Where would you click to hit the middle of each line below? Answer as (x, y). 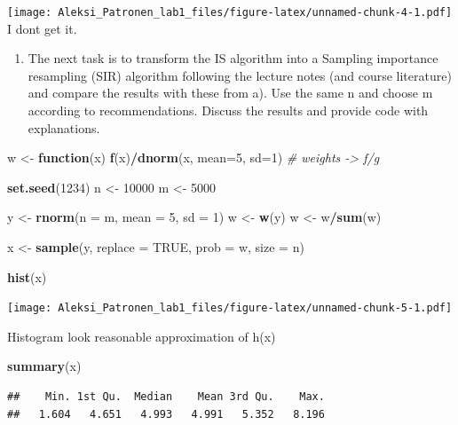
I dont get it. (42, 28)
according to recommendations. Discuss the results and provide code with (228, 110)
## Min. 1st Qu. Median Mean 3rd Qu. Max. (166, 397)
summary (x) (44, 366)
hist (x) (27, 276)
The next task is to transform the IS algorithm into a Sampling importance (233, 58)
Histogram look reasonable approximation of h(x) (142, 336)
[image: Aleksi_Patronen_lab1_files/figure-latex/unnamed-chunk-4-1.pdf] (230, 12)
